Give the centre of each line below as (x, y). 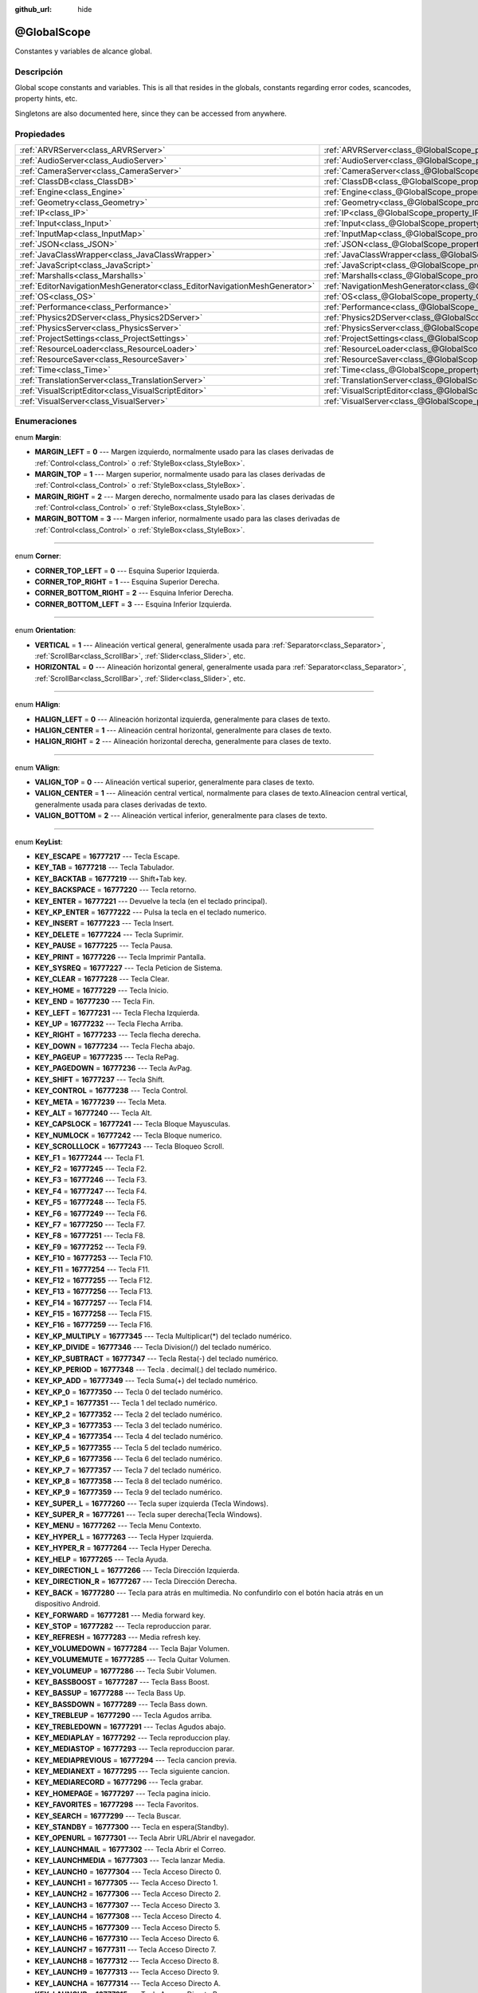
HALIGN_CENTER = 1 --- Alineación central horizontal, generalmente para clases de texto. (183, 730)
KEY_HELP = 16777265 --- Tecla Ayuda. (102, 1559)
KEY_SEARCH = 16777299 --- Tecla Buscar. (108, 1816)
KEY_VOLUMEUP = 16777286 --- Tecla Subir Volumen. (126, 1671)
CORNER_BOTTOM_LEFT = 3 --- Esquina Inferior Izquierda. (133, 604)
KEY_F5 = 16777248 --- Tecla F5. (91, 1202)
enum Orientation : (45, 631)
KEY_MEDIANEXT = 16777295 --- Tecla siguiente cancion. (132, 1771)
